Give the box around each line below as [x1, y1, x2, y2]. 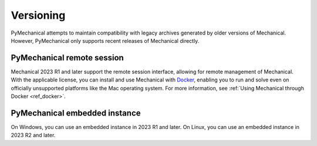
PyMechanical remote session [11, 53, 124, 63]
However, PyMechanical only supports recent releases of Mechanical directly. [11, 37, 200, 44]
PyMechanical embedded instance [11, 108, 141, 118]
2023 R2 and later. [11, 132, 56, 139]
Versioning [11, 9, 66, 22]
